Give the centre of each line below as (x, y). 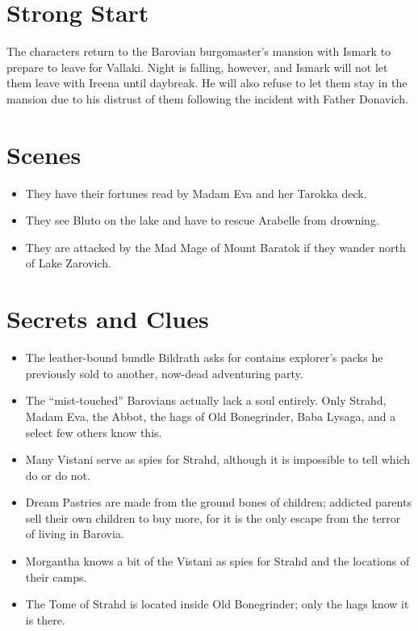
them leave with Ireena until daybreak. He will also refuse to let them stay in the (207, 83)
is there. (45, 619)
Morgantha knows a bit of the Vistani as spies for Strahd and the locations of (217, 561)
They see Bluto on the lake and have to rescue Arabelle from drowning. (202, 220)
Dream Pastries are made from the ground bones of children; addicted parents (218, 502)
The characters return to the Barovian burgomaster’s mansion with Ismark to (199, 51)
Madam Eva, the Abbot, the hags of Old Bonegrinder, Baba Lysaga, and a (211, 416)
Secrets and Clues (108, 319)
